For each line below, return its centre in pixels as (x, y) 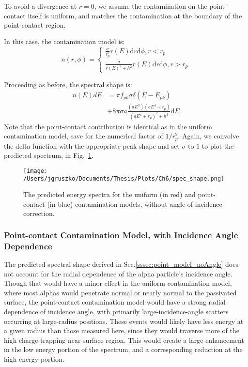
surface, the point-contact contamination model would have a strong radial (115, 302)
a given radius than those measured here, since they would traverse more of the (122, 330)
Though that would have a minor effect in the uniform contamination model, (118, 283)
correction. (39, 213)
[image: (36, 171)
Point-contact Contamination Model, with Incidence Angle (121, 235)
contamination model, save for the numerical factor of (84, 136)
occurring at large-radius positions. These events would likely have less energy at (124, 321)
